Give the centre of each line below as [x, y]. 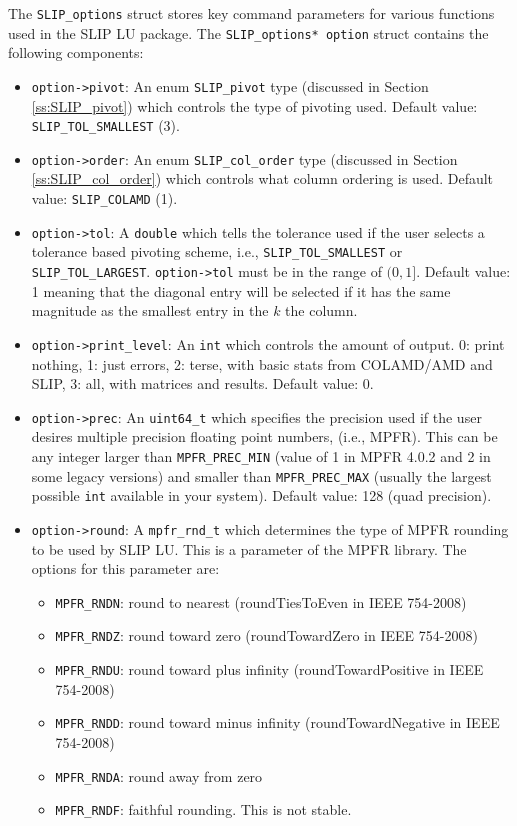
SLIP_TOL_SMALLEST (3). [105, 125]
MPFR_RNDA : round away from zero [159, 775]
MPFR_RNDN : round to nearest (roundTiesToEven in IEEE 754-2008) [261, 601]
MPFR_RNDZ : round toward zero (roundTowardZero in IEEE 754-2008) [266, 635]
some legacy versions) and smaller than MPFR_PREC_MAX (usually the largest [261, 475]
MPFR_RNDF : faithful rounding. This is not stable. [203, 809]
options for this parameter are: [125, 568]
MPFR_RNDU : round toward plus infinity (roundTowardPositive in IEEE [269, 669]
